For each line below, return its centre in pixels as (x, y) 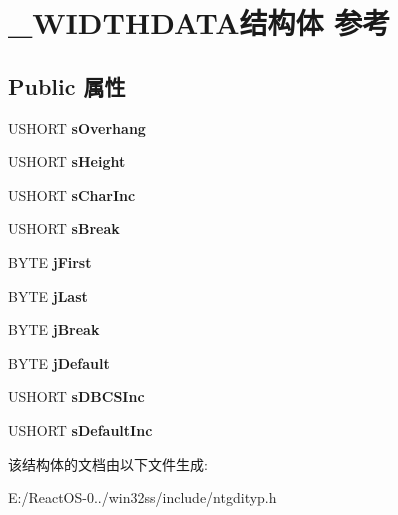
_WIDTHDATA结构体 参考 (199, 22)
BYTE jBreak (54, 329)
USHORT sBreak (64, 228)
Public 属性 (67, 85)
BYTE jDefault (59, 362)
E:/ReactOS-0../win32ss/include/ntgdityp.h (142, 497)
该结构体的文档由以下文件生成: (108, 463)
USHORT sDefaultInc (80, 429)
